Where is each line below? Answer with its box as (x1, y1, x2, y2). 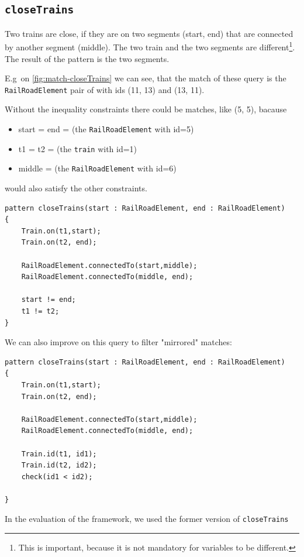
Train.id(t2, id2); (21, 461, 97, 470)
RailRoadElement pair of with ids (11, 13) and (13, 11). (5, 83, 205, 95)
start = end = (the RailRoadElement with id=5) (18, 123, 194, 135)
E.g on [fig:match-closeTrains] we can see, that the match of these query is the (5, 72, 286, 84)
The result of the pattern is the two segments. (5, 52, 170, 64)
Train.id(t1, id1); (21, 449, 97, 458)
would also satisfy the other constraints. (5, 182, 147, 194)
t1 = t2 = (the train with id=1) (18, 142, 137, 154)
